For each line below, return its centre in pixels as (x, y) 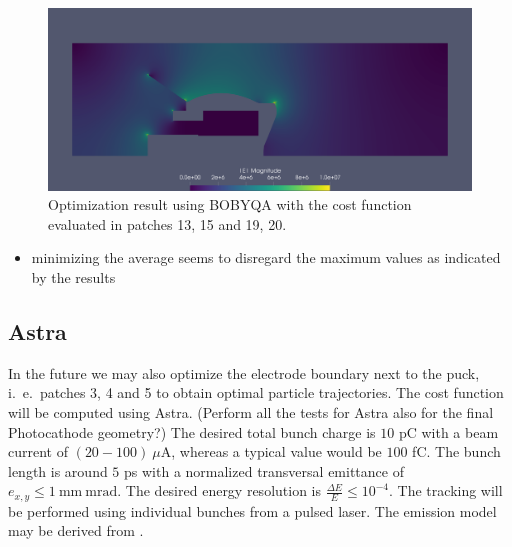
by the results (73, 276)
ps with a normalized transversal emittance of (264, 470)
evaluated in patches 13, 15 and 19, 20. (167, 223)
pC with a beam (448, 431)
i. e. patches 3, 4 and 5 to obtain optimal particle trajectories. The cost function (256, 392)
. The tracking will (446, 490)
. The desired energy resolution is (219, 490)
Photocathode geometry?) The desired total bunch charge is (192, 431)
